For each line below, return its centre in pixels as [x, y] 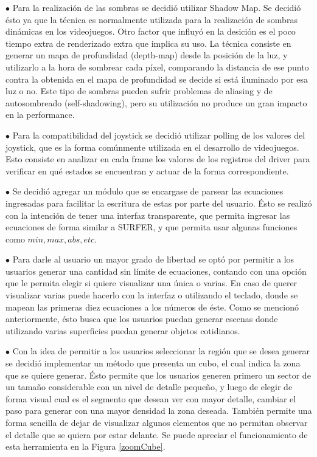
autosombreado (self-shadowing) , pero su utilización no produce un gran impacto [156, 102]
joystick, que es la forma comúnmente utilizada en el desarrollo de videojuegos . [152, 147]
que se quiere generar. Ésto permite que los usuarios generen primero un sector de [158, 375]
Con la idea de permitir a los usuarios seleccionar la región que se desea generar [161, 351]
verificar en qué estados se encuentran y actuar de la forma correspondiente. [147, 170]
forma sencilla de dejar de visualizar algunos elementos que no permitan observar [157, 422]
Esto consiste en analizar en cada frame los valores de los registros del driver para [158, 159]
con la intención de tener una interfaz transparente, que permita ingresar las [148, 215]
